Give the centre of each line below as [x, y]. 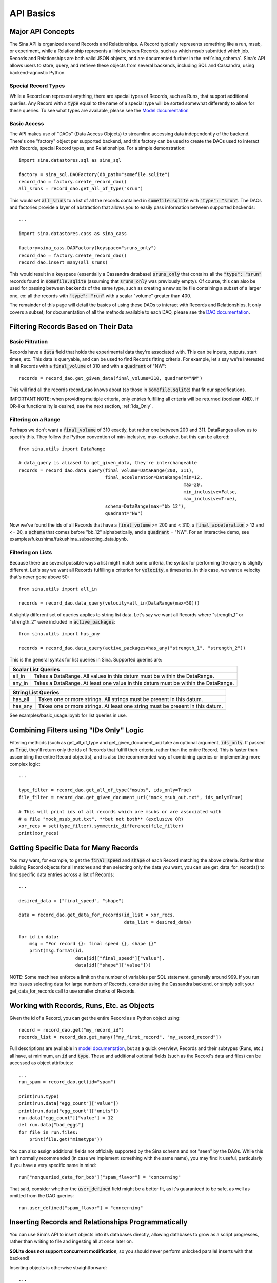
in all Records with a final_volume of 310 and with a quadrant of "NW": [88, 366]
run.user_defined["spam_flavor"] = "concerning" [81, 1208]
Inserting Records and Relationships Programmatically [98, 1222]
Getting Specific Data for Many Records [74, 848]
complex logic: [25, 764]
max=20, [193, 484]
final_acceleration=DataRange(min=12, [154, 478]
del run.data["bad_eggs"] [51, 1125]
